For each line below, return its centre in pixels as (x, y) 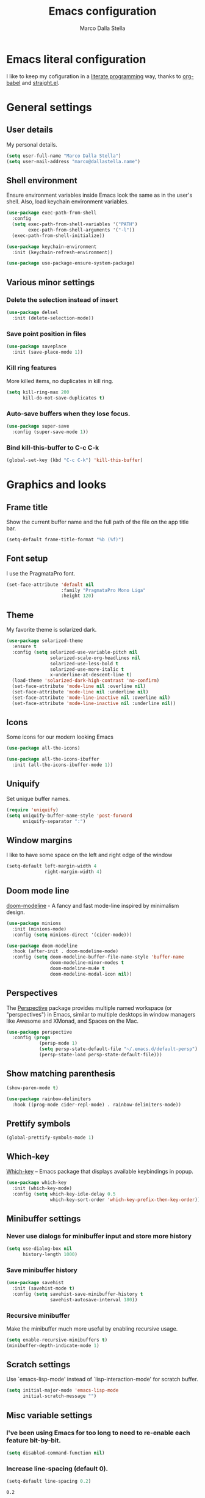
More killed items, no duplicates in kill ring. (60, 381)
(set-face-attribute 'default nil (50, 585)
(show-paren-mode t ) (33, 1088)
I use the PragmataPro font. (41, 573)
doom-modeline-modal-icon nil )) (91, 974)
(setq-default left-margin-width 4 (52, 866)
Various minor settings (51, 282)
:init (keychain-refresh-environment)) (63, 252)
